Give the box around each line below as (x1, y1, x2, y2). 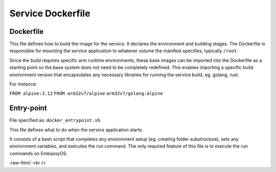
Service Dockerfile (9, 8, 90, 19)
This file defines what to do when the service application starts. (9, 126, 144, 133)
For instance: (9, 81, 37, 87)
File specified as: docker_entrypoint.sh (9, 117, 101, 123)
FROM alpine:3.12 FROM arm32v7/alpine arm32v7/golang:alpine (9, 91, 163, 97)
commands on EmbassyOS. (9, 150, 68, 156)
